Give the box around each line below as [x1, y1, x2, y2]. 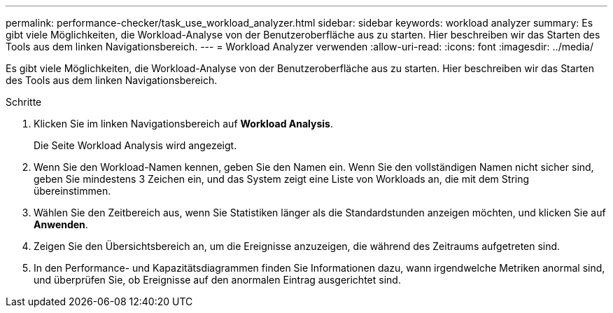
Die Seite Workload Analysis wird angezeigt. [34, 139, 237, 151]
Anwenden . [34, 218, 88, 230]
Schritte [6, 96, 42, 108]
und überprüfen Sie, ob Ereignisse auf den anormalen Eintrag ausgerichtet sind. [34, 274, 401, 286]
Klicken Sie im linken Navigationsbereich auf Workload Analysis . [34, 118, 333, 130]
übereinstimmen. [34, 185, 111, 197]
